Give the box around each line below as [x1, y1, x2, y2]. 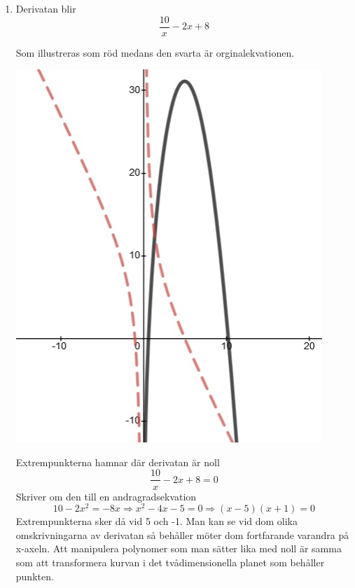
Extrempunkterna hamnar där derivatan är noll [15, 454, 220, 469]
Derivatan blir [15, 1, 76, 15]
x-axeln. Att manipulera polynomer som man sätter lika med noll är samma [15, 541, 342, 556]
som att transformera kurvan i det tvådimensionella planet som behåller [15, 554, 325, 569]
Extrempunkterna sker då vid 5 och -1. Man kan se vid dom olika [15, 514, 298, 528]
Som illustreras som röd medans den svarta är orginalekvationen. [15, 45, 295, 59]
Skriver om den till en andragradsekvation [15, 489, 197, 503]
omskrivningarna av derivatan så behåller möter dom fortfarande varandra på [15, 527, 349, 542]
